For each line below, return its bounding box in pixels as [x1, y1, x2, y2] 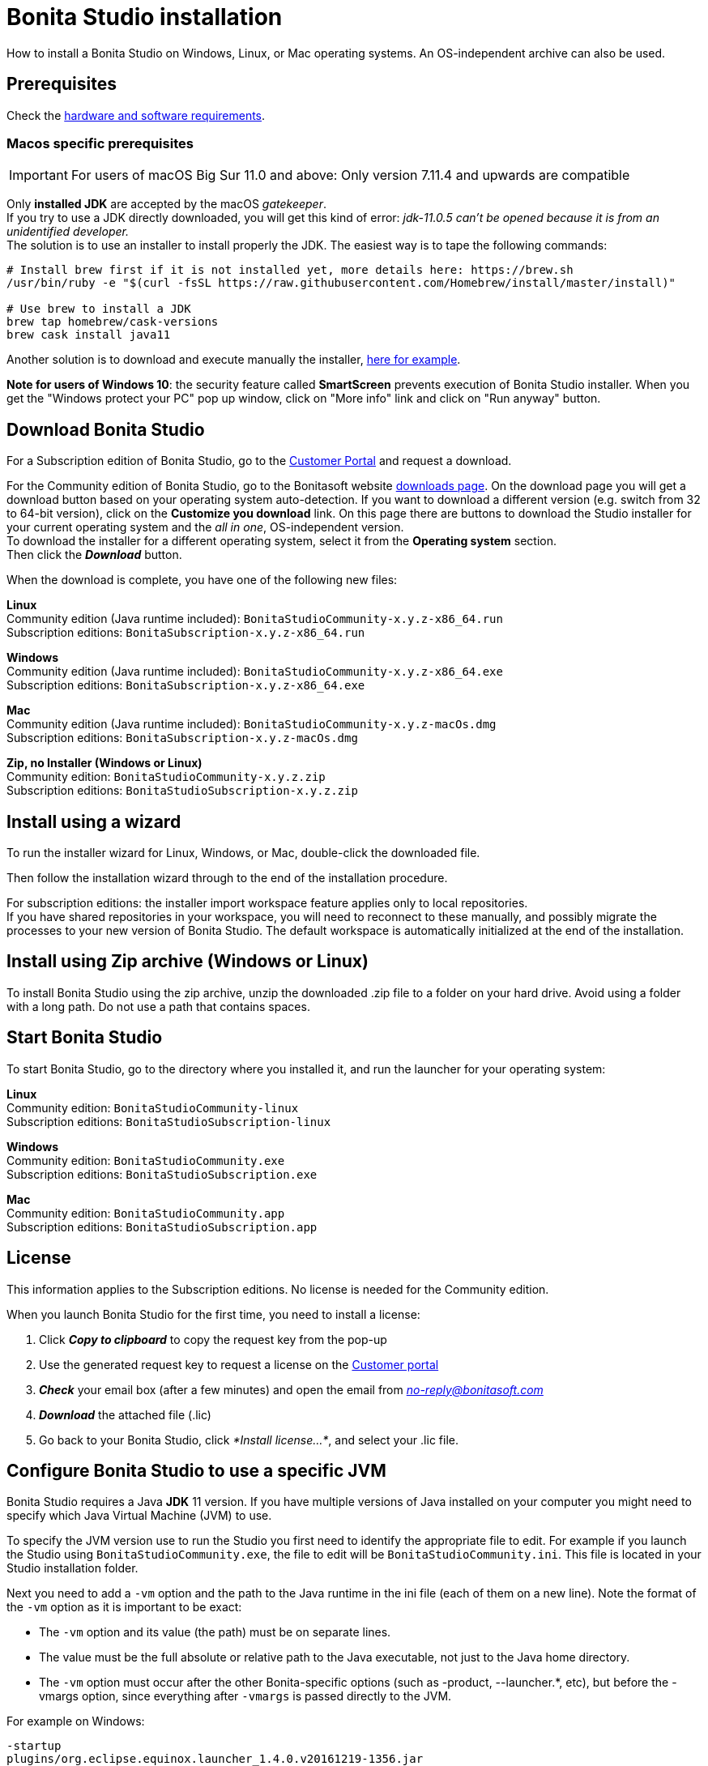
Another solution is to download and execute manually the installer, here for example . [6, 352, 461, 367]
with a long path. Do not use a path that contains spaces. [6, 999, 310, 1013]
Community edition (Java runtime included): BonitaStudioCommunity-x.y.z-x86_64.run [6, 612, 503, 626]
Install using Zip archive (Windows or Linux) [6, 951, 369, 972]
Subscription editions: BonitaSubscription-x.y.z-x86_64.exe [6, 678, 365, 693]
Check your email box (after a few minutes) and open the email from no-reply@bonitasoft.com [39, 1382, 544, 1397]
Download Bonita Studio [6, 419, 205, 440]
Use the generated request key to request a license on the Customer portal [39, 1357, 439, 1371]
